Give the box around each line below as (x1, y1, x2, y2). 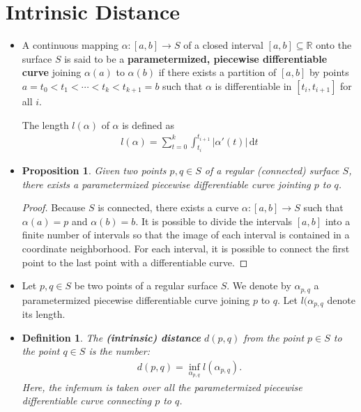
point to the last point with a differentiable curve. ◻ (22, 254, 248, 269)
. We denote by (226, 278, 291, 293)
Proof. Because (22, 200, 86, 215)
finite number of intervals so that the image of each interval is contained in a (22, 227, 350, 242)
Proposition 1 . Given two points (22, 163, 167, 178)
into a (325, 213, 351, 228)
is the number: (89, 344, 150, 358)
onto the (316, 38, 352, 52)
